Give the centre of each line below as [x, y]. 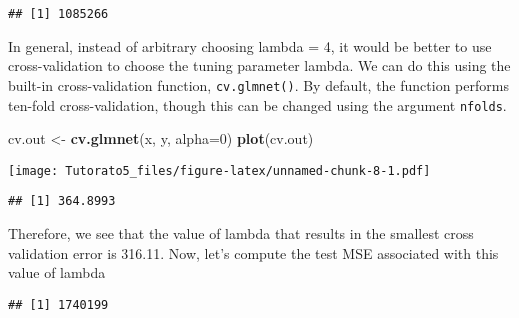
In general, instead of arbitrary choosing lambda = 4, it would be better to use [250, 45]
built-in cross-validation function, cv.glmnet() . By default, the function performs [258, 84]
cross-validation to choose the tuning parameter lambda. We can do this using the [259, 65]
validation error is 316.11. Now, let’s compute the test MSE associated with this [253, 252]
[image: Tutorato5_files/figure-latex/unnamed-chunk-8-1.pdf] [219, 170]
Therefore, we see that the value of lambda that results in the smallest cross [241, 233]
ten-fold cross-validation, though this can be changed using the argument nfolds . [257, 104]
